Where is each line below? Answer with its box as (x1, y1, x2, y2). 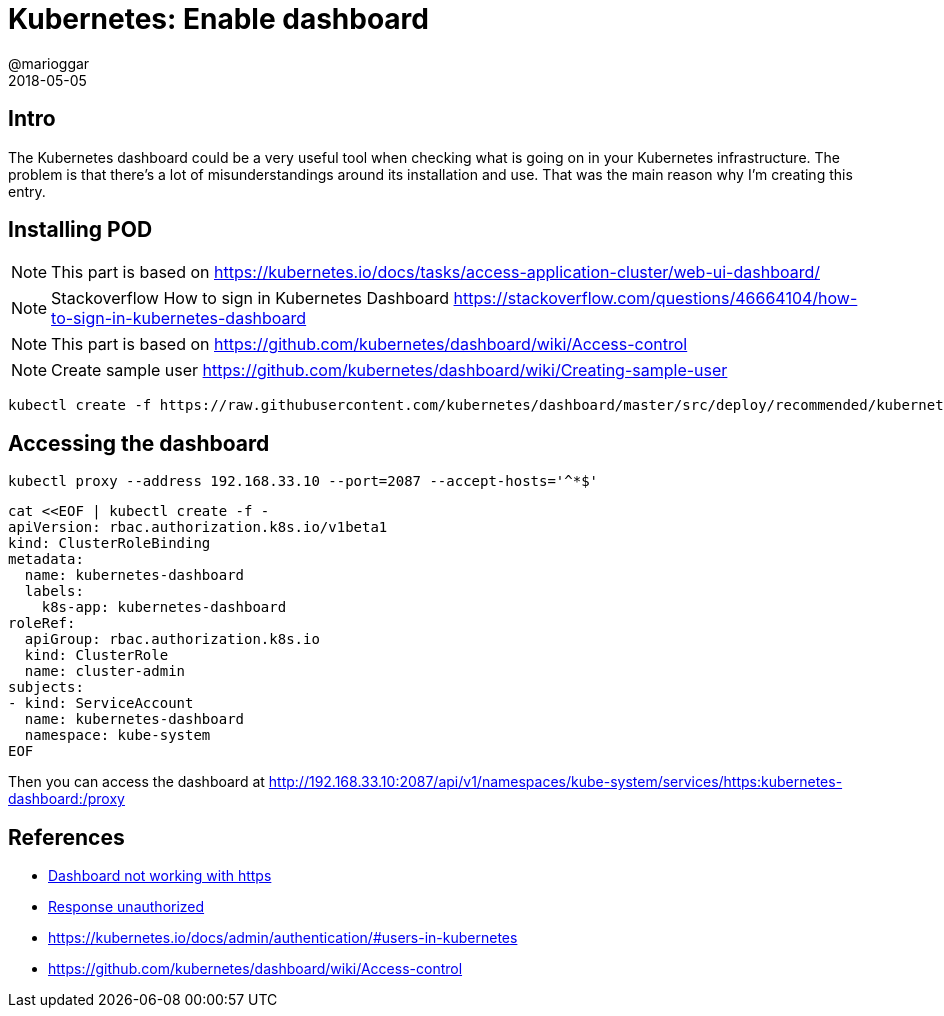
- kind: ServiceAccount (8, 695, 194, 712)
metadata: (8, 551, 84, 568)
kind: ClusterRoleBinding (8, 535, 211, 552)
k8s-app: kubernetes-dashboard (41, 599, 287, 616)
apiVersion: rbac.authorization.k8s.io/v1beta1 (8, 519, 388, 536)
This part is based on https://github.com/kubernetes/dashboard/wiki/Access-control (51, 334, 688, 355)
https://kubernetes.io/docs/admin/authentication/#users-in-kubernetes (48, 929, 518, 947)
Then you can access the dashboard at (8, 773, 265, 791)
